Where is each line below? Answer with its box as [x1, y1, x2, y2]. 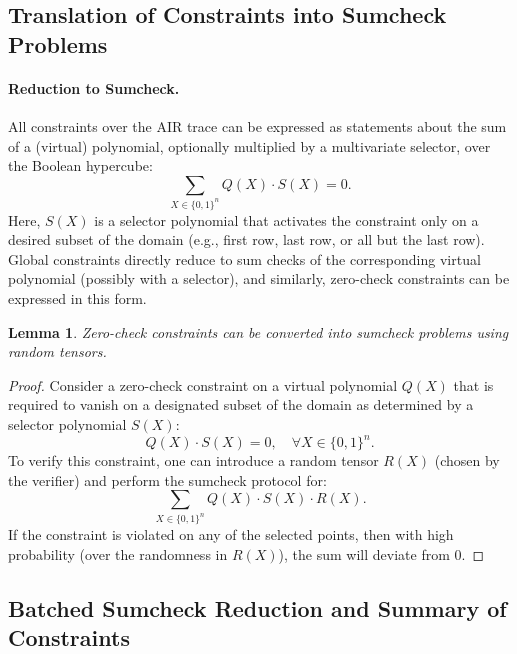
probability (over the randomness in [8, 543, 228, 564]
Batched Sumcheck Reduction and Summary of [8, 592, 507, 623]
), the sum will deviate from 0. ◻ [278, 543, 485, 564]
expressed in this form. [8, 288, 147, 309]
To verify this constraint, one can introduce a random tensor [8, 450, 379, 471]
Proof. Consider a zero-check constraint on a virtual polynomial [8, 374, 398, 395]
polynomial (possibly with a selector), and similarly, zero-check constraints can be [8, 268, 510, 289]
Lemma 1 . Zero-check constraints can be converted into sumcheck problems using [8, 321, 509, 342]
